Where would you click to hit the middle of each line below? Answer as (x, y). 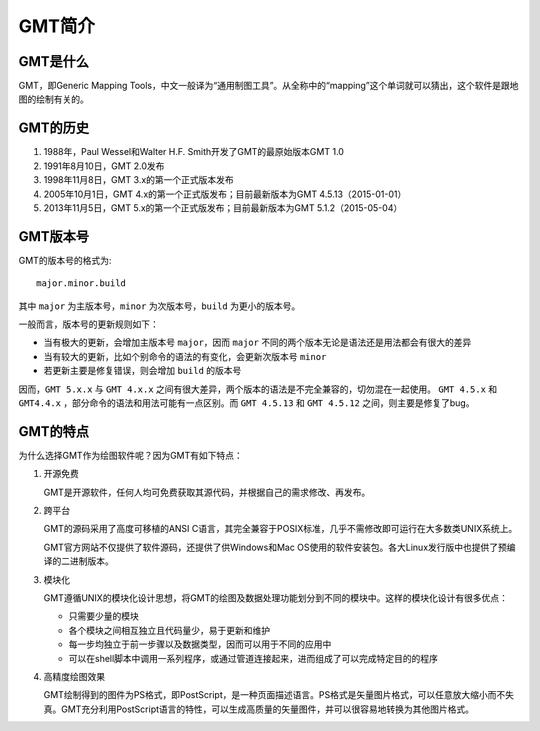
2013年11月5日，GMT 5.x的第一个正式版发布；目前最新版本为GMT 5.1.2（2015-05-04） (223, 207)
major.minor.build (81, 283)
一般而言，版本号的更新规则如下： (88, 324)
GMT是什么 (54, 61)
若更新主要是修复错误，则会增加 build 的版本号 (142, 371)
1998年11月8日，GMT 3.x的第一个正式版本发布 (138, 180)
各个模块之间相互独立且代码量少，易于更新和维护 (169, 630)
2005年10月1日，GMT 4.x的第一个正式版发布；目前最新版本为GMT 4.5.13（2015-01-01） (225, 194)
